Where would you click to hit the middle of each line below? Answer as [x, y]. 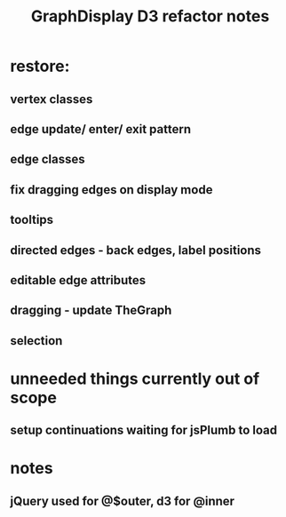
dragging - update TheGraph [91, 310]
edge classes [48, 159]
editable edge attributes [78, 280]
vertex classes [52, 99]
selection [36, 341]
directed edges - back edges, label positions [135, 250]
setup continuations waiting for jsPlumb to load [144, 430]
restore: [40, 66]
